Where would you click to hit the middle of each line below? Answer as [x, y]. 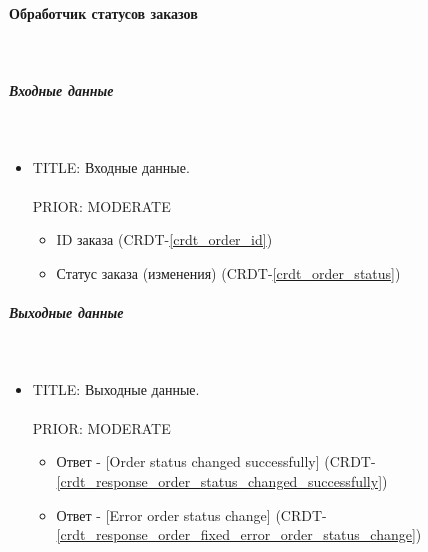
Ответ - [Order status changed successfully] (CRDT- [216, 461]
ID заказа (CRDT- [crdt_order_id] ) [164, 239]
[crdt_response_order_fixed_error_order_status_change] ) [239, 534]
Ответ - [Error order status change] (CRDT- [191, 514]
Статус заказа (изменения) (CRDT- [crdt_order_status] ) [228, 272]
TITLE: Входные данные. [111, 166]
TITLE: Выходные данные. [116, 388]
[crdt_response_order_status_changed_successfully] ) [222, 481]
